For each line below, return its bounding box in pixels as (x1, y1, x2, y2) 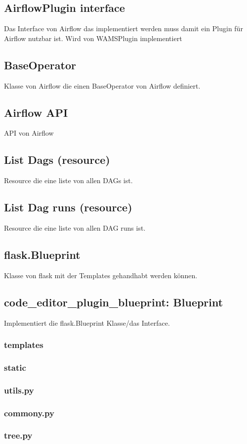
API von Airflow (4, 128, 54, 138)
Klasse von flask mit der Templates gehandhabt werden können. (4, 270, 198, 280)
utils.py (4, 384, 34, 396)
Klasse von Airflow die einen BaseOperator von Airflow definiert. (4, 80, 201, 91)
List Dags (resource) (4, 152, 110, 167)
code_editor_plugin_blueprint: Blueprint (4, 294, 223, 309)
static (4, 361, 26, 373)
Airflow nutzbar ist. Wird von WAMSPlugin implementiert (4, 33, 182, 43)
